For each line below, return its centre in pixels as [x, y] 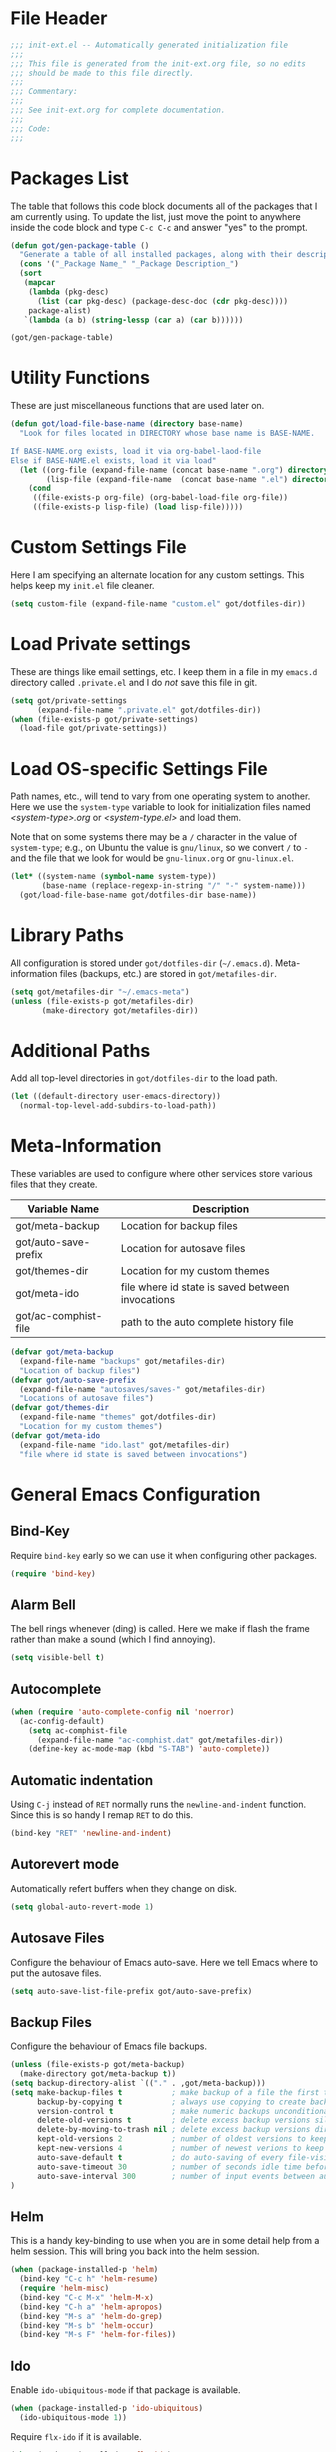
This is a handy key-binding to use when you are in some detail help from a [165, 2241]
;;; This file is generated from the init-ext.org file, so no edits [158, 63]
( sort [31, 273]
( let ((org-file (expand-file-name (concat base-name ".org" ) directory [174, 470]
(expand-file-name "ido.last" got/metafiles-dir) [124, 1445]
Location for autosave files [183, 1249]
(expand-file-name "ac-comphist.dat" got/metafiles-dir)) [160, 1740]
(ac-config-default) [62, 1721]
